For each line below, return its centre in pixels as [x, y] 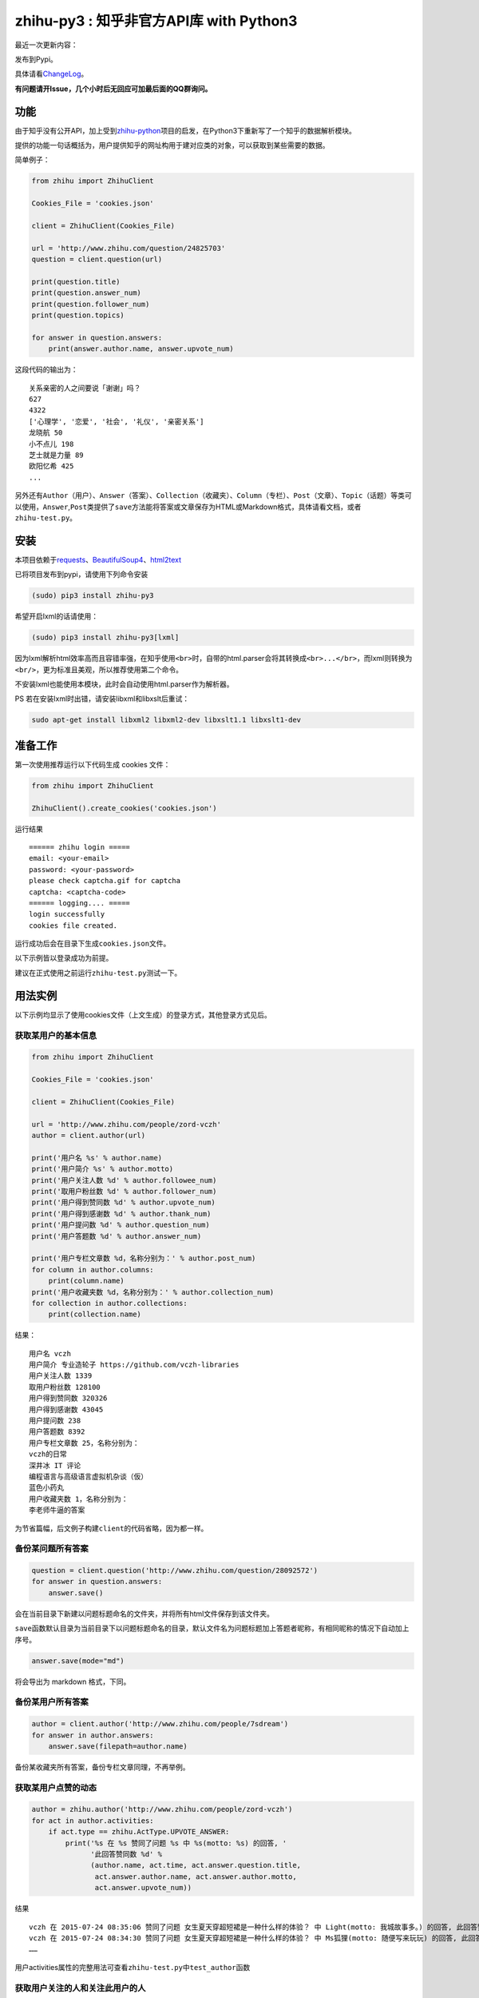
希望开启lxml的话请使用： [57, 616]
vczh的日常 [48, 1454]
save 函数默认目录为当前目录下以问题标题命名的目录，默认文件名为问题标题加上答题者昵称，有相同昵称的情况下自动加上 [212, 1628]
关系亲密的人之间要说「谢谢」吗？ [85, 388]
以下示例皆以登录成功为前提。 [64, 958]
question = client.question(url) [97, 259]
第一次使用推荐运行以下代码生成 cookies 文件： [93, 764]
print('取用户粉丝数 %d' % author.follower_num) [124, 1191]
